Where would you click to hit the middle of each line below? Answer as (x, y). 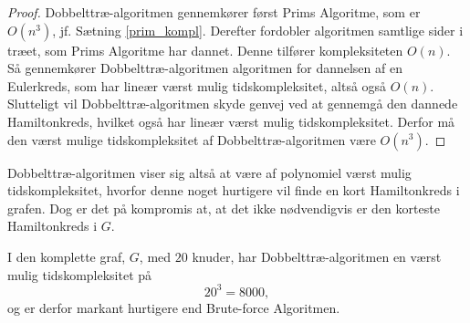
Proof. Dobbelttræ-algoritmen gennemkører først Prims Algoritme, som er (214, 12)
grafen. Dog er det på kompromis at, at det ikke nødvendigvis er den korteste (224, 208)
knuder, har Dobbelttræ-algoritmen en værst (317, 256)
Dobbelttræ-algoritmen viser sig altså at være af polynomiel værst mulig (209, 172)
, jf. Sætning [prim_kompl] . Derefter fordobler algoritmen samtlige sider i (258, 30)
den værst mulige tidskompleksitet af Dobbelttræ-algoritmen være (192, 139)
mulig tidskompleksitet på (80, 274)
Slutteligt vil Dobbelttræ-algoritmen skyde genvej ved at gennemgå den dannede (233, 104)
